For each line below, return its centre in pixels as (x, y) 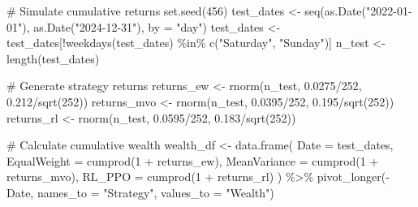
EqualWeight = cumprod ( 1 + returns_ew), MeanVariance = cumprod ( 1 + (193, 160)
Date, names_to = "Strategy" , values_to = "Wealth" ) (140, 192)
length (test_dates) (53, 58)
